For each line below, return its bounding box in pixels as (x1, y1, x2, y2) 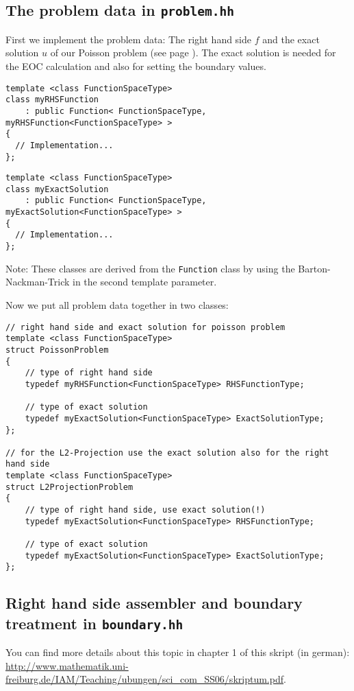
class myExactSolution (5, 184, 109, 194)
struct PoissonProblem (5, 344, 109, 355)
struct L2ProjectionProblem (5, 482, 134, 492)
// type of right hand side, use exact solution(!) (25, 505, 266, 515)
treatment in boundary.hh (5, 612, 184, 633)
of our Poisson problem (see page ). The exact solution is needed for (50, 45, 336, 60)
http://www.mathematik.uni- (5, 658, 129, 672)
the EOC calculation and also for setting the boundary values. (5, 58, 266, 73)
